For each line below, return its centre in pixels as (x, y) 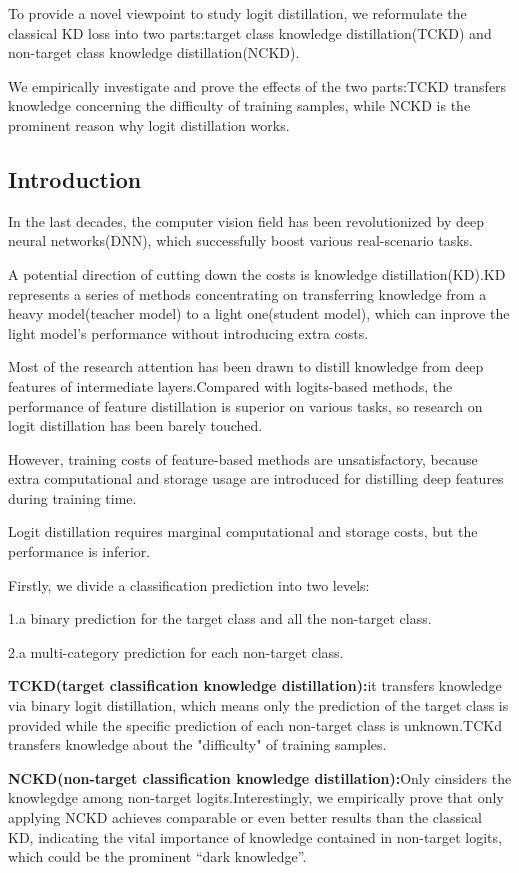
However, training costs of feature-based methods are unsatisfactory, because (243, 458)
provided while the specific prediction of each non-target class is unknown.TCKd (255, 724)
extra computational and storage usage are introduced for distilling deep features (256, 478)
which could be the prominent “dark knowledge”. (157, 856)
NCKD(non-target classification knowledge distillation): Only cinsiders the (260, 777)
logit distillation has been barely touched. (135, 425)
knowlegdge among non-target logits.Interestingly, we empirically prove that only (256, 797)
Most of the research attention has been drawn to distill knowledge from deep (246, 366)
